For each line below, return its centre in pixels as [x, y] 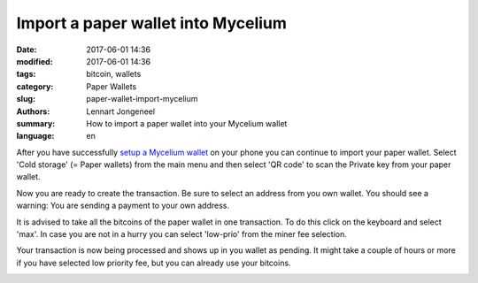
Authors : [33, 111]
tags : [26, 74]
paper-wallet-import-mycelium [142, 99]
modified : [35, 61]
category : [35, 86]
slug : [26, 99]
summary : [36, 123]
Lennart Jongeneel [120, 111]
